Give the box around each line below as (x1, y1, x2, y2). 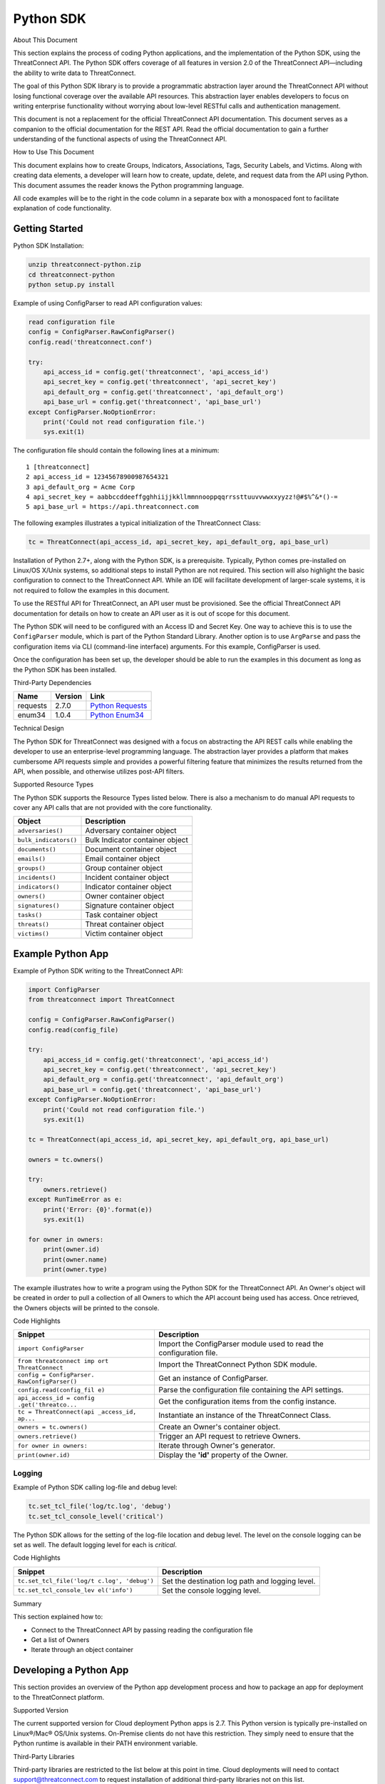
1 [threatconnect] (26, 462, 91, 471)
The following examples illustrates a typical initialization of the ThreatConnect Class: (13, 518, 262, 527)
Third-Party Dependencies (13, 678, 92, 686)
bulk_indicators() (17, 836, 78, 843)
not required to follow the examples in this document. (13, 586, 170, 594)
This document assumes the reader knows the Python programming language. (13, 181, 245, 189)
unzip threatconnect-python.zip (28, 260, 142, 269)
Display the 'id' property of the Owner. (158, 1450, 288, 1460)
